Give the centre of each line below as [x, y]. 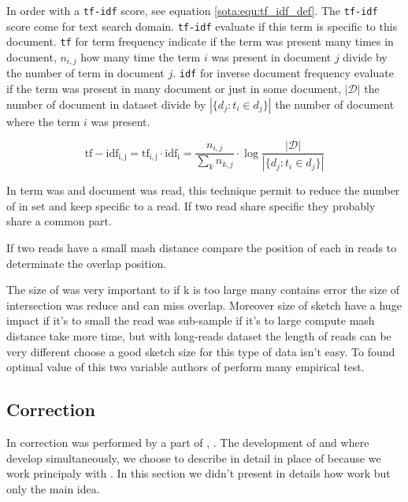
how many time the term [141, 56]
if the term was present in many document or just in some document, [174, 89]
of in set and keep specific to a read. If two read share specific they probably [191, 205]
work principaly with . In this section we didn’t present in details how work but [198, 473]
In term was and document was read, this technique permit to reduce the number [203, 190]
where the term [43, 121]
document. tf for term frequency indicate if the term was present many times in [200, 41]
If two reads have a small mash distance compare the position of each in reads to [202, 247]
